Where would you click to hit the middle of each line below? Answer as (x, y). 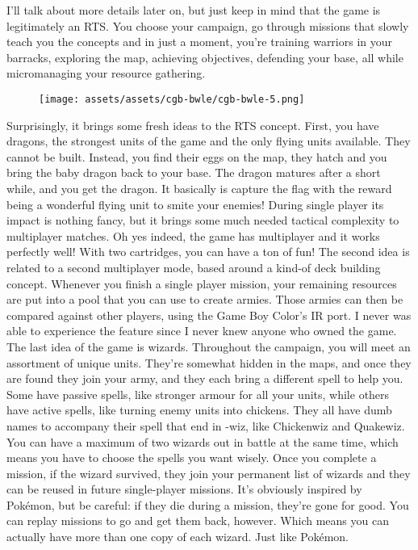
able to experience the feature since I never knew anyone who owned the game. (202, 331)
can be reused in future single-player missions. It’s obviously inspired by (184, 489)
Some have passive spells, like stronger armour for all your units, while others (198, 394)
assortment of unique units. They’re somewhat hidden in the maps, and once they (209, 362)
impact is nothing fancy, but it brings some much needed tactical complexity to (203, 220)
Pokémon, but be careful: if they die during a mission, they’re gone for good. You (208, 504)
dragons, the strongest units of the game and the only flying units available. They (209, 141)
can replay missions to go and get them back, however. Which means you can (198, 521)
